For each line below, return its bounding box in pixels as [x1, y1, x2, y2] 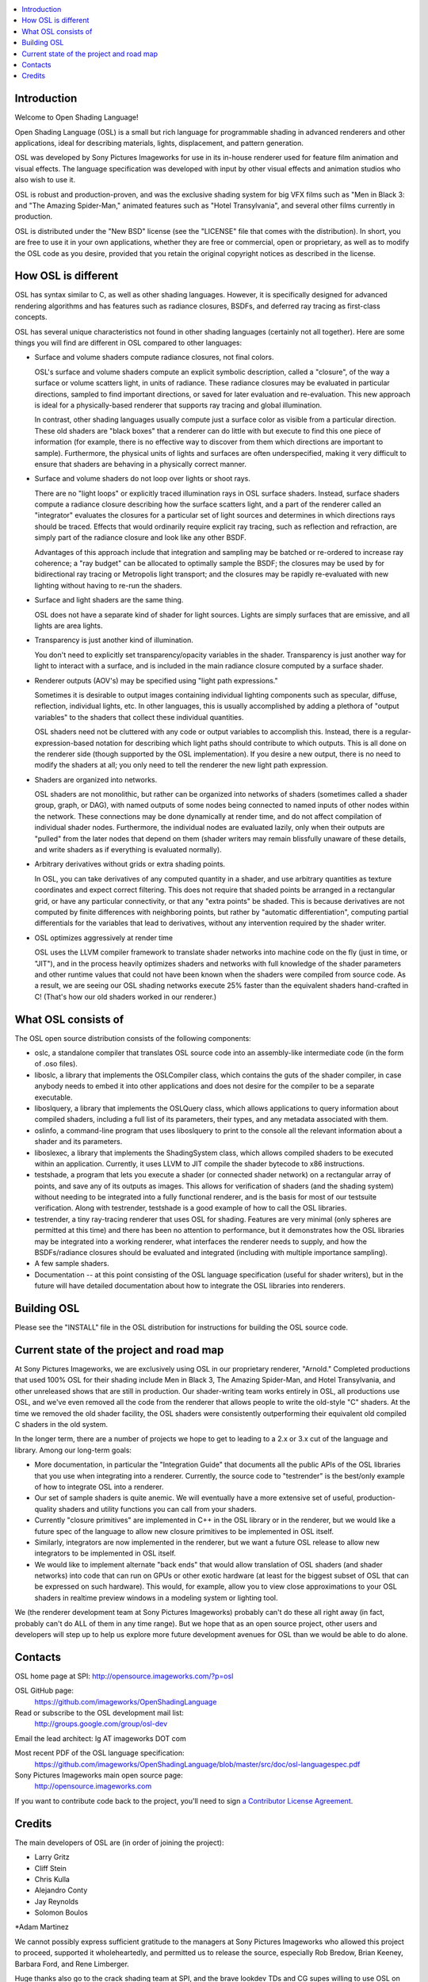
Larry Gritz [34, 1852, 71, 1862]
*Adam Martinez [14, 1923, 69, 1932]
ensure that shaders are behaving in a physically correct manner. [34, 459, 247, 469]
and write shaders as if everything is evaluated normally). [34, 845, 222, 855]
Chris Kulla [34, 1874, 71, 1884]
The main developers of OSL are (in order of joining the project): [14, 1838, 224, 1847]
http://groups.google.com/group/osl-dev [34, 1719, 168, 1728]
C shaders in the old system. [14, 1419, 109, 1429]
